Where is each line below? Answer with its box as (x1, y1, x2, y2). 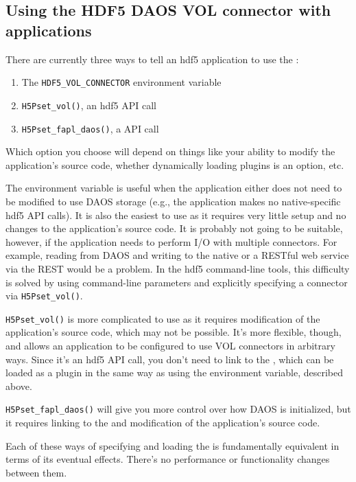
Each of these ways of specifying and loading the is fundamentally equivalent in (5, 438, 340, 452)
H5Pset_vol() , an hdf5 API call (21, 97, 156, 112)
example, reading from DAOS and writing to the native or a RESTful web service (5, 248, 349, 262)
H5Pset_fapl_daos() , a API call (21, 121, 159, 135)
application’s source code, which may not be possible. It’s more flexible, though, (5, 325, 342, 339)
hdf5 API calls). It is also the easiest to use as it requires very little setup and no (5, 207, 346, 222)
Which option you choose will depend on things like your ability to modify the (5, 144, 335, 159)
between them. (5, 465, 67, 479)
